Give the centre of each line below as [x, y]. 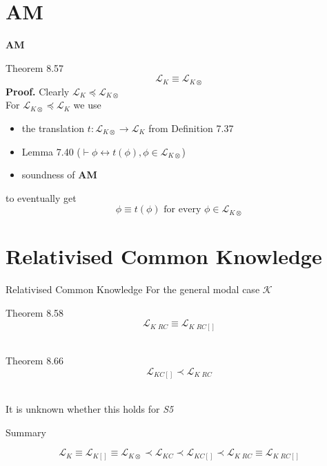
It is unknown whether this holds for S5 [90, 408]
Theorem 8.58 [35, 312]
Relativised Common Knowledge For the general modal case [133, 289]
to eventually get [41, 197]
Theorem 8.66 [35, 361]
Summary [26, 432]
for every [182, 210]
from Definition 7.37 [191, 128]
